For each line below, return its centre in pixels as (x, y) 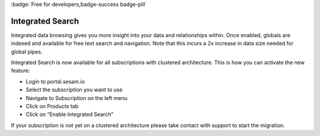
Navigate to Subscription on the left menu (76, 98)
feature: (21, 71)
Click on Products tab (52, 107)
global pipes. (27, 52)
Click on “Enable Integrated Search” (70, 114)
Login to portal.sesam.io (55, 81)
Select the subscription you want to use (74, 90)
